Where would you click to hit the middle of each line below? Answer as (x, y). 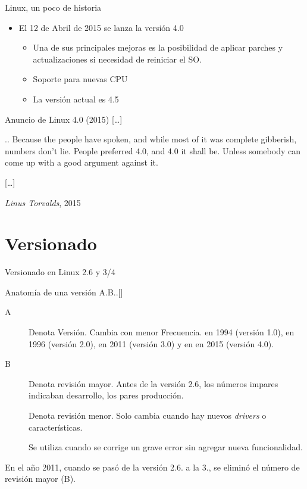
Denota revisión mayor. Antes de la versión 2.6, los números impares (153, 383)
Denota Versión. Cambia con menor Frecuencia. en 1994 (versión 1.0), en (162, 332)
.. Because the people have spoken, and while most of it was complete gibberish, (151, 139)
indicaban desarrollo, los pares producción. (106, 395)
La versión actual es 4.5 (76, 99)
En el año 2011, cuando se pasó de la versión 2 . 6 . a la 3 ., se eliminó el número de (152, 467)
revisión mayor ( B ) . (40, 479)
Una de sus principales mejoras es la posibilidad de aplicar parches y (158, 47)
